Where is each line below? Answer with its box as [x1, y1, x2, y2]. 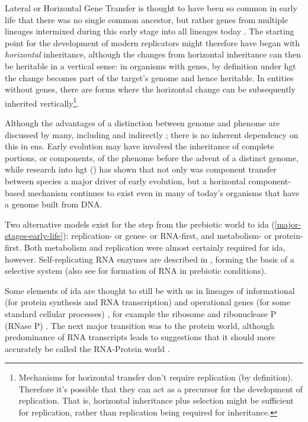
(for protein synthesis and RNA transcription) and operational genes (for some [5, 296, 290, 308]
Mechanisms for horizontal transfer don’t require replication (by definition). [18, 371, 293, 383]
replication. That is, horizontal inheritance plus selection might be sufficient [18, 394, 294, 407]
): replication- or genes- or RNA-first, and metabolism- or [63, 229, 272, 242]
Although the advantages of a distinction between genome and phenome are [5, 117, 280, 129]
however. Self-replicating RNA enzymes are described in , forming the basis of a [5, 252, 294, 265]
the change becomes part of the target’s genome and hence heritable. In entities [5, 71, 294, 84]
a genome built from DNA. [5, 198, 102, 210]
